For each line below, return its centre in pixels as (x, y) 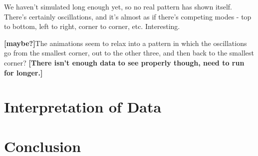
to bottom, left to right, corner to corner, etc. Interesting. (92, 26)
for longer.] (23, 72)
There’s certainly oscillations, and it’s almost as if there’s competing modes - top (128, 16)
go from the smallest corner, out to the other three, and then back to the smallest (129, 53)
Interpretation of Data (83, 107)
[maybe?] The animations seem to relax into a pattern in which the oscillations (126, 43)
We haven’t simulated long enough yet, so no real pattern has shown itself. (118, 6)
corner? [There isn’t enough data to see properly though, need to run (124, 62)
